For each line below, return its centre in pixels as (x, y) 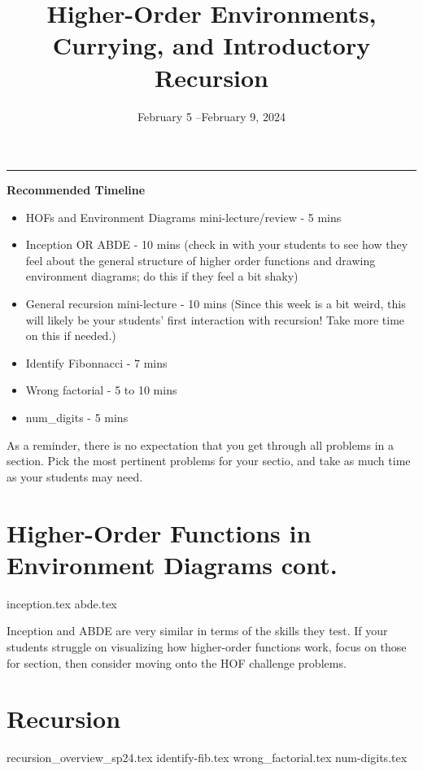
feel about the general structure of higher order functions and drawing (201, 260)
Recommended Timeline (76, 190)
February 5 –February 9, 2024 (211, 116)
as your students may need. (75, 476)
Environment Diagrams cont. (172, 564)
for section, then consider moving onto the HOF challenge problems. (177, 662)
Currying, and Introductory (211, 45)
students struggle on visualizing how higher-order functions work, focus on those (207, 646)
